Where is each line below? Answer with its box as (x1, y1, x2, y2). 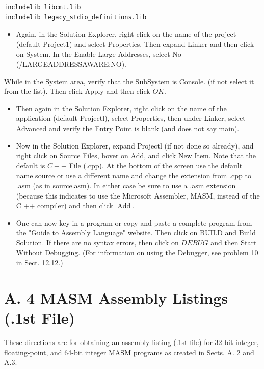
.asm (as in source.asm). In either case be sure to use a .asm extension (16, 180, 236, 190)
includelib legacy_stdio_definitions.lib (4, 13, 147, 21)
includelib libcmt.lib (4, 4, 81, 11)
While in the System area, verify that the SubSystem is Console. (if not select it (4, 76, 254, 86)
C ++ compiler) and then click (16, 200, 113, 211)
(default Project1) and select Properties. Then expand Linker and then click (16, 38, 254, 49)
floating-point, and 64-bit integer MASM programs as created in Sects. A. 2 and (4, 347, 254, 357)
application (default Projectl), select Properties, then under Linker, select (16, 113, 246, 124)
